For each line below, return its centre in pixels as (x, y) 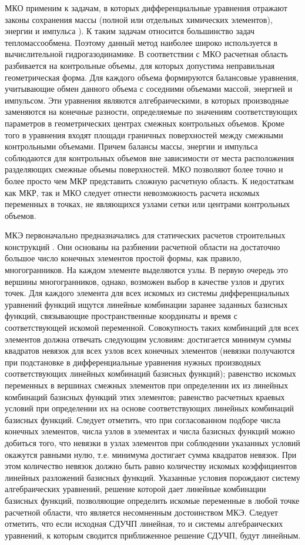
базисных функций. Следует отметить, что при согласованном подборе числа (143, 419)
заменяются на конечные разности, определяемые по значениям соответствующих (151, 112)
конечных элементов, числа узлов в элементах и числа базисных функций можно (150, 431)
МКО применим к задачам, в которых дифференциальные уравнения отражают (146, 8)
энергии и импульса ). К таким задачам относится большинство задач (130, 31)
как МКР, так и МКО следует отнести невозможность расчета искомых (132, 192)
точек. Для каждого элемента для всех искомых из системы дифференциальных (147, 293)
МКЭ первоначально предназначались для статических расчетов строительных (145, 235)
